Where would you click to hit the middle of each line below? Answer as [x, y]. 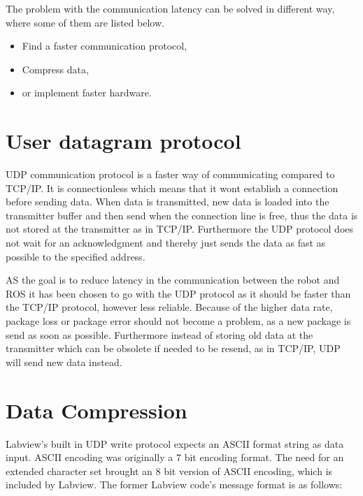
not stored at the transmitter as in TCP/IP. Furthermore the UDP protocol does [180, 229]
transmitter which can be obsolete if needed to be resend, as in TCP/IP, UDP [173, 348]
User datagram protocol [123, 141]
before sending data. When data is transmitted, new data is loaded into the [168, 202]
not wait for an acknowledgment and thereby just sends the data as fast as [166, 243]
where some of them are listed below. [85, 22]
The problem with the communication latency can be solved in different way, [170, 8]
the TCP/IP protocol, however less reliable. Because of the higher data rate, [169, 307]
